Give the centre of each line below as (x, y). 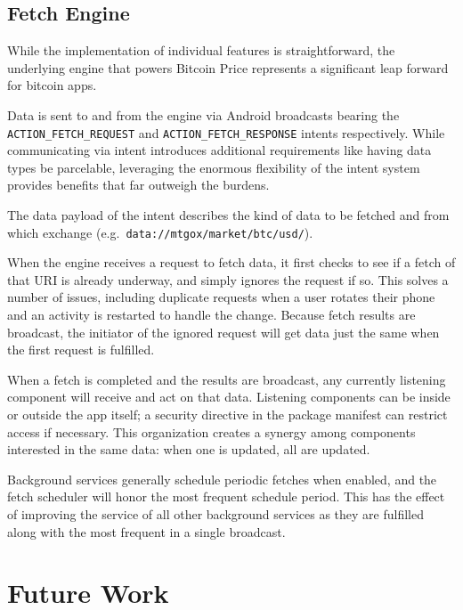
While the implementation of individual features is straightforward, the (201, 50)
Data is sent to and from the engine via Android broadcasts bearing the (203, 114)
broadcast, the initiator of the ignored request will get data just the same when (223, 332)
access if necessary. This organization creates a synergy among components (211, 431)
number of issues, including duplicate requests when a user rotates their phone (221, 297)
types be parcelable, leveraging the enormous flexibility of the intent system (214, 167)
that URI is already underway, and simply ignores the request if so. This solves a (228, 279)
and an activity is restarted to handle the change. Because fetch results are (211, 315)
